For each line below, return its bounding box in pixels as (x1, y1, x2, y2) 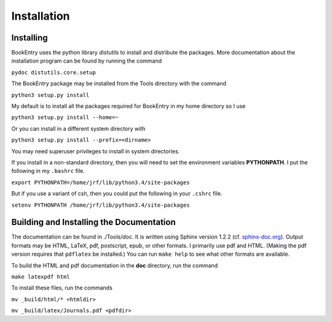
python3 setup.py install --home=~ (11, 114, 119, 121)
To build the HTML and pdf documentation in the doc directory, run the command (11, 261, 218, 269)
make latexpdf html (11, 274, 70, 280)
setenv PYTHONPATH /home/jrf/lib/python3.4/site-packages (11, 201, 190, 209)
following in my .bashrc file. (11, 167, 85, 175)
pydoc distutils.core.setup (11, 69, 97, 76)
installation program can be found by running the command (11, 57, 162, 64)
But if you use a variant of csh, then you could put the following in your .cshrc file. (11, 190, 223, 197)
